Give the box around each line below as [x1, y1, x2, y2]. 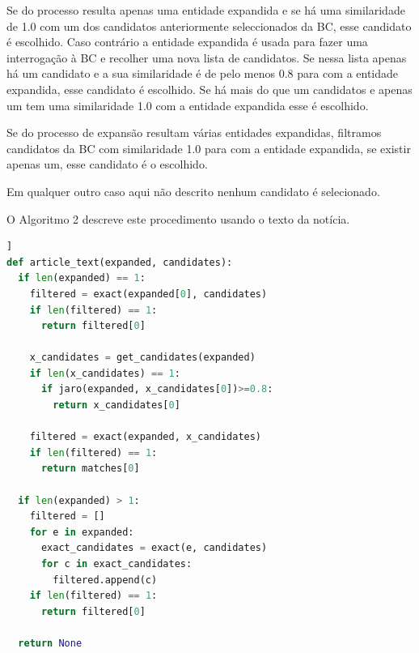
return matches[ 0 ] [40, 463, 140, 475]
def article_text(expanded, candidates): [6, 256, 233, 268]
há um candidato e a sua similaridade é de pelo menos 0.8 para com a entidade [6, 65, 399, 82]
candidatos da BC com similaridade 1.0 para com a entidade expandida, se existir [6, 139, 411, 156]
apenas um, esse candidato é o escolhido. [6, 156, 208, 173]
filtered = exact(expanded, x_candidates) [29, 431, 262, 443]
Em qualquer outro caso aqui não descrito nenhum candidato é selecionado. [6, 182, 380, 199]
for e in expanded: [29, 526, 134, 538]
